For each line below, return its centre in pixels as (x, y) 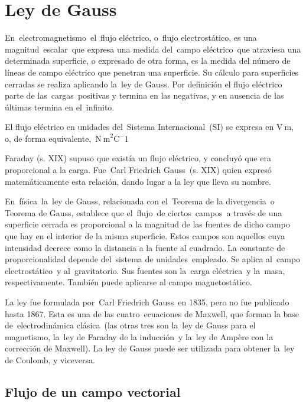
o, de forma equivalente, (48, 138)
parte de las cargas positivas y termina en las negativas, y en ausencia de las (144, 95)
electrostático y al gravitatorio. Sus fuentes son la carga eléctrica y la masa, (145, 270)
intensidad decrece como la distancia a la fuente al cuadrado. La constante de (145, 247)
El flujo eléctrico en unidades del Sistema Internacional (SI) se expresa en (139, 127)
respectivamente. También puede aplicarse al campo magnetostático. (128, 282)
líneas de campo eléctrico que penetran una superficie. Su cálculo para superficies (152, 72)
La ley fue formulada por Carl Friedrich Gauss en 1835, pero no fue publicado (147, 302)
